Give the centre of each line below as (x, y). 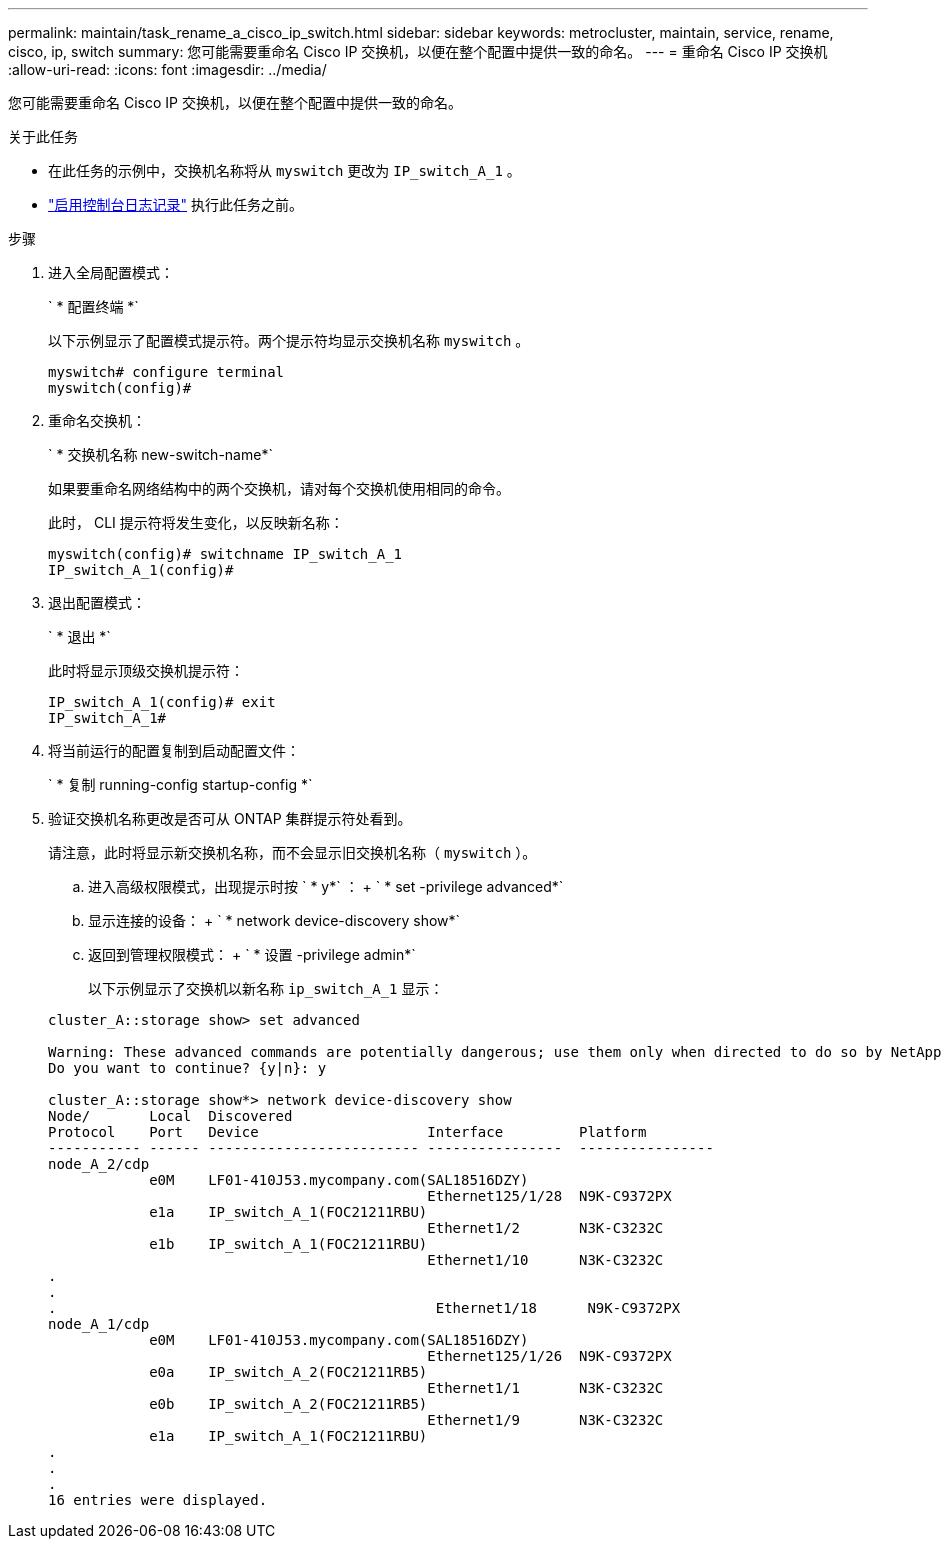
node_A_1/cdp (99, 1324)
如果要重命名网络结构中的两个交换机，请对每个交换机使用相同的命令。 (279, 488)
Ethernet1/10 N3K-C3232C (545, 1260)
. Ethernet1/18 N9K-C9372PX (364, 1308)
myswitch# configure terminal (166, 372)
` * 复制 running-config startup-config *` (180, 784)
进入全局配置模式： (111, 272)
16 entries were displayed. (158, 1500)
